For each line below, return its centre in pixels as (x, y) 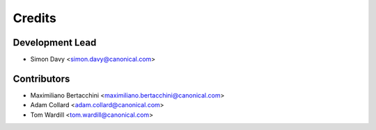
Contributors (41, 78)
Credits (35, 18)
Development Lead (55, 43)
